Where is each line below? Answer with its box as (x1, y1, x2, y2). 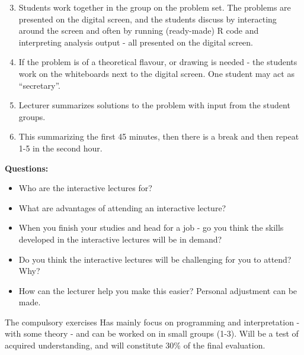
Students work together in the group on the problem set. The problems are (18, 1, 291, 13)
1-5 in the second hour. (18, 141, 103, 154)
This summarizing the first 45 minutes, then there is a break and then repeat (18, 130, 299, 143)
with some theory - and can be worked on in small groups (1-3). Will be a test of (5, 327, 299, 340)
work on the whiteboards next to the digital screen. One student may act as (18, 67, 295, 79)
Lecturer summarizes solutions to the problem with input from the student (18, 99, 290, 111)
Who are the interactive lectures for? (18, 182, 152, 194)
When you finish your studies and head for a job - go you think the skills (18, 221, 284, 234)
